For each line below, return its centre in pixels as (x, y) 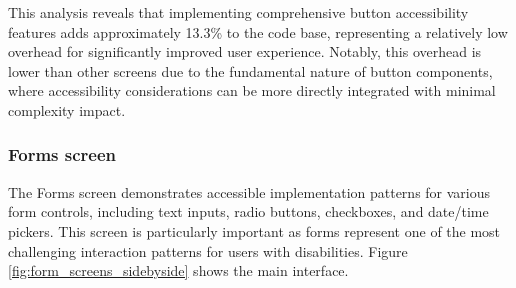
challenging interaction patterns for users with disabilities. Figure (208, 250)
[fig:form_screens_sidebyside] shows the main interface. (178, 270)
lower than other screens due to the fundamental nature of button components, (250, 70)
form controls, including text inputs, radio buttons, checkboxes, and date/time (248, 211)
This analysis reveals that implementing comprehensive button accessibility (238, 12)
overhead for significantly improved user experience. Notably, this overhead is (245, 51)
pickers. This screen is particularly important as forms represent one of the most (254, 230)
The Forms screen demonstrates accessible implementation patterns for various (249, 191)
